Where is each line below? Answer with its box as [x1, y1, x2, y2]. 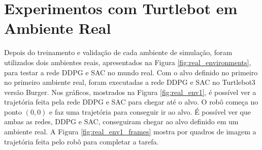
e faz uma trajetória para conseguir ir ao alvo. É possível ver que [49, 106, 251, 117]
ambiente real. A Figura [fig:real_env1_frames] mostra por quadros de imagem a [4, 126, 256, 137]
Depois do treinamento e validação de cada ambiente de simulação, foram [4, 47, 233, 58]
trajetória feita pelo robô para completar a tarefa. [4, 136, 159, 146]
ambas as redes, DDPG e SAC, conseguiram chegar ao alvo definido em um [4, 116, 239, 127]
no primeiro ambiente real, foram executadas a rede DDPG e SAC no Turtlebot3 [4, 77, 255, 87]
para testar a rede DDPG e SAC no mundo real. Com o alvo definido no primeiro [4, 67, 258, 77]
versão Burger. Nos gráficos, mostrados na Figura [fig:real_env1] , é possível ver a [4, 86, 256, 97]
